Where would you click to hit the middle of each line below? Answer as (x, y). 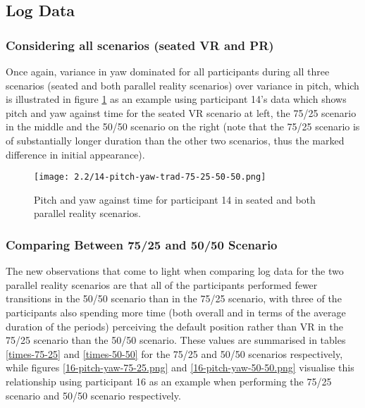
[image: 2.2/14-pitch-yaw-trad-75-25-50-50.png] (150, 177)
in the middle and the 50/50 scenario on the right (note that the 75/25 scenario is (183, 126)
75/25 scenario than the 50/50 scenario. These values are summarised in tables (176, 340)
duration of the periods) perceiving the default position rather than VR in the (174, 326)
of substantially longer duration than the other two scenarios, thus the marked (175, 140)
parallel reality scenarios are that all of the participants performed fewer (162, 284)
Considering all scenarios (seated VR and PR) (140, 45)
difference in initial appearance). (75, 154)
